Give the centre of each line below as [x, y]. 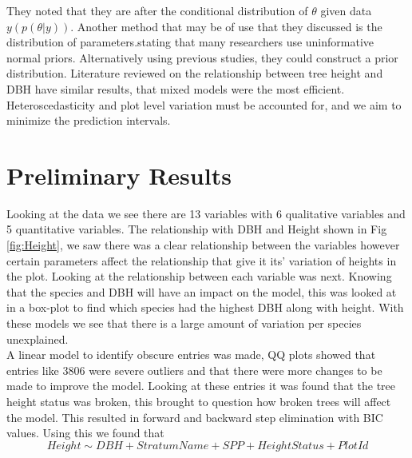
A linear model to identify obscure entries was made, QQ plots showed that [191, 354]
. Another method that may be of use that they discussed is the [226, 26]
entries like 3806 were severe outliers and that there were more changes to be [194, 370]
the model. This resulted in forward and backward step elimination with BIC [195, 417]
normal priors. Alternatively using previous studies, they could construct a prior [202, 57]
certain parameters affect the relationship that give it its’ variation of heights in [202, 260]
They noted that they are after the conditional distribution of [157, 10]
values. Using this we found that [85, 433]
